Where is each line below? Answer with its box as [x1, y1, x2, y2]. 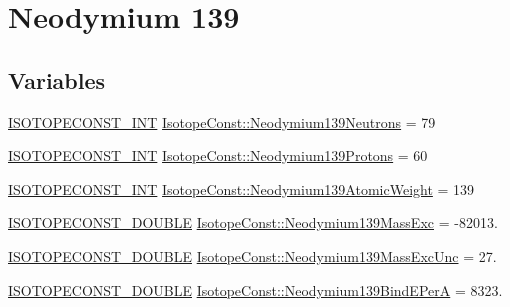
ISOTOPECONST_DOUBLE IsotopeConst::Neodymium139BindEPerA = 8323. [8, 279, 503, 300]
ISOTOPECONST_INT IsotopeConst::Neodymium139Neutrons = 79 [8, 111, 436, 132]
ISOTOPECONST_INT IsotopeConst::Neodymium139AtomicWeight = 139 [8, 178, 475, 199]
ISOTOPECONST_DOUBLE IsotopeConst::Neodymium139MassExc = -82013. [8, 212, 498, 233]
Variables [8, 64, 106, 95]
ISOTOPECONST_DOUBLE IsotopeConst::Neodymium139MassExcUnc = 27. [8, 245, 497, 266]
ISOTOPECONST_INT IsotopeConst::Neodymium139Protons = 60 [8, 145, 428, 166]
